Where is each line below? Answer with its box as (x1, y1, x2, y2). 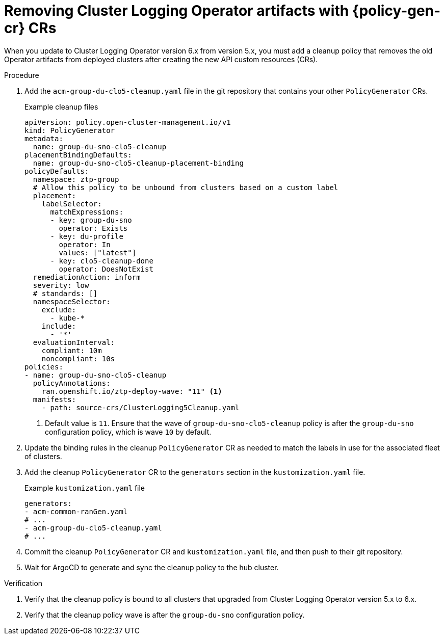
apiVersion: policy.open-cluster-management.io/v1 (24, 118, 231, 126)
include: (41, 322, 76, 330)
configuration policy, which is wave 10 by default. (45, 427, 212, 436)
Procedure (4, 70, 39, 79)
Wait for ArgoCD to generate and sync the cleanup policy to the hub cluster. (24, 563, 279, 572)
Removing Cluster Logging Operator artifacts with (4, 2, 349, 19)
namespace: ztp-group (33, 175, 119, 183)
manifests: (33, 395, 76, 404)
